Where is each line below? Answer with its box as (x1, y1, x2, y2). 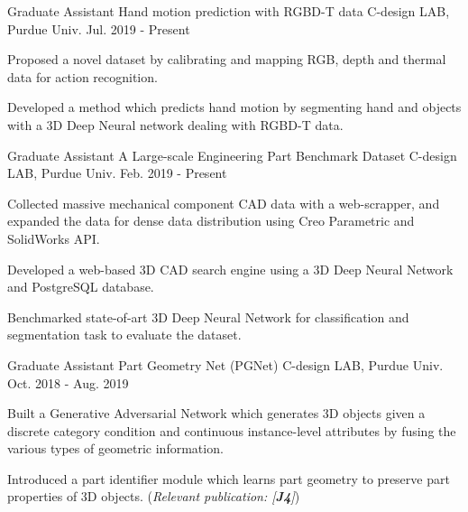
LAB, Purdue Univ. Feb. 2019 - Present (7, 163, 227, 182)
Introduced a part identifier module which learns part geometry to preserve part (7, 469, 450, 488)
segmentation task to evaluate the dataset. (7, 325, 242, 344)
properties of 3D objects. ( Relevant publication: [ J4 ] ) (7, 487, 300, 506)
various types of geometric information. (7, 439, 224, 458)
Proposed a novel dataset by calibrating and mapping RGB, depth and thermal (7, 50, 446, 69)
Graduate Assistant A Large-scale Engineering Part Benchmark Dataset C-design (7, 145, 457, 164)
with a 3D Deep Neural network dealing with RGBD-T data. (7, 115, 344, 134)
